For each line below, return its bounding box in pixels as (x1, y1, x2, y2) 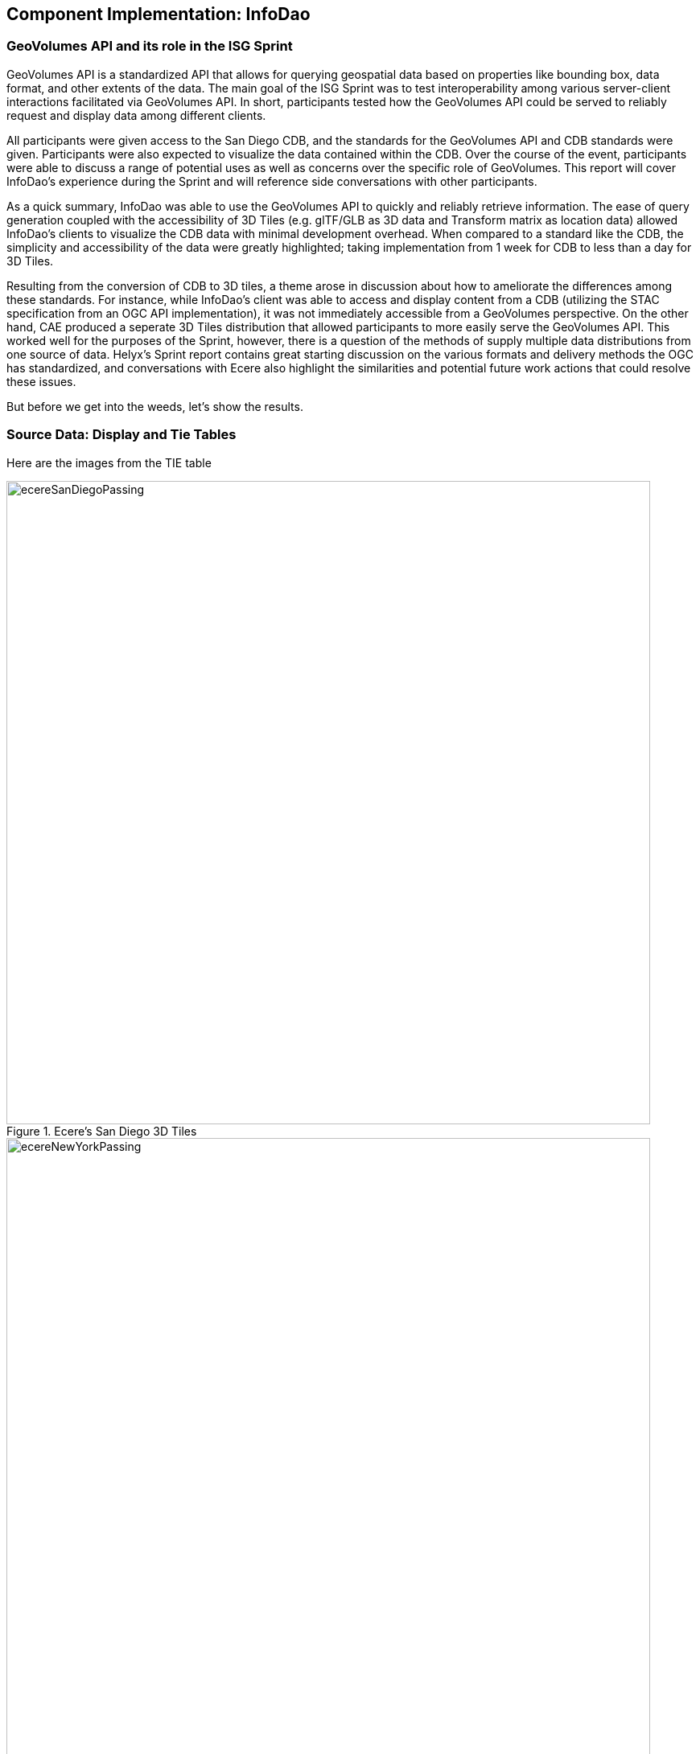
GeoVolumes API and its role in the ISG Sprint (6, 38, 293, 55)
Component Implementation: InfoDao (6, 4, 311, 24)
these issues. (6, 374, 76, 388)
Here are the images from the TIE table (6, 455, 212, 470)
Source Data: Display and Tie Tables (6, 426, 237, 443)
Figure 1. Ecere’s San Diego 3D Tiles (6, 1123, 197, 1138)
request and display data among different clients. (6, 108, 266, 122)
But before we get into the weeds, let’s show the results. (6, 399, 303, 413)
